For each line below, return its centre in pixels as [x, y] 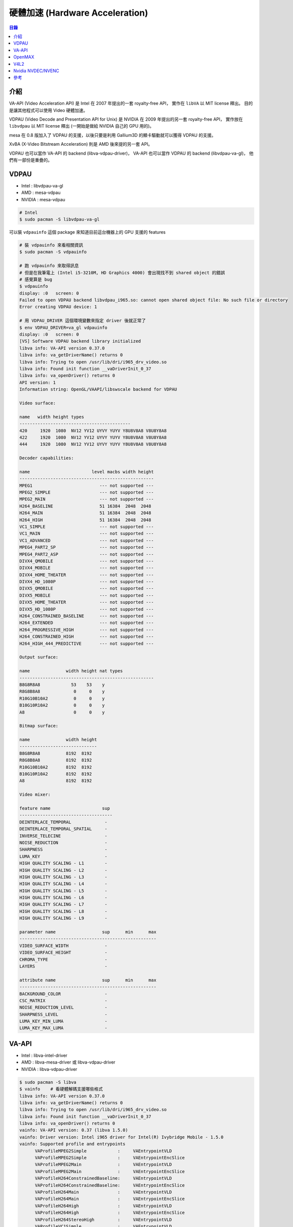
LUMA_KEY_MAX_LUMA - [63, 1028]
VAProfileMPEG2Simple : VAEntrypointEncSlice [110, 1158]
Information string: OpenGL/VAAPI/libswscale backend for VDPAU [98, 389]
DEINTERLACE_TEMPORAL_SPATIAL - [63, 829]
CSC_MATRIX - [63, 1000]
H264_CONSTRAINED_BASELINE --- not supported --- [86, 616]
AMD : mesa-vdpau [41, 193]
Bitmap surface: [39, 726]
